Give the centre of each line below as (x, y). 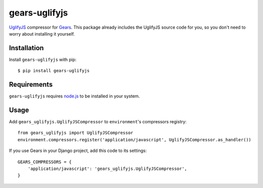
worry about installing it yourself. (42, 34)
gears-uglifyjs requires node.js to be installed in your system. (75, 96)
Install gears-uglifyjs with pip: (43, 59)
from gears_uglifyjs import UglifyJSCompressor (75, 133)
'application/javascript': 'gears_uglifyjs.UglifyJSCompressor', (107, 169)
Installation (26, 48)
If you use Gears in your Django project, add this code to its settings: (78, 150)
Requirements (31, 85)
